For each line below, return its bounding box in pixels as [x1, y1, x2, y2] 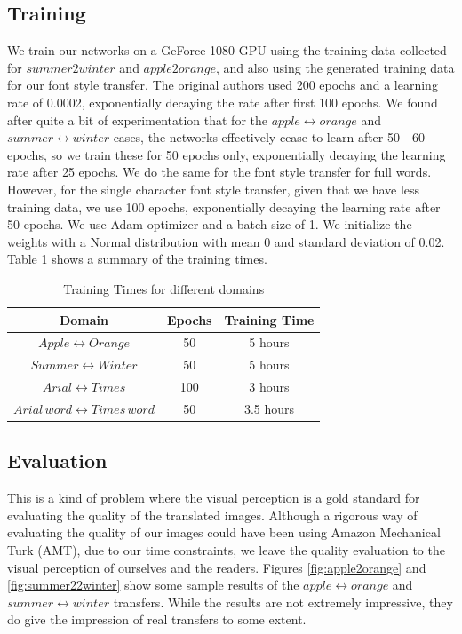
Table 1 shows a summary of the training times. [7, 250, 267, 268]
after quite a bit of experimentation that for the [7, 110, 267, 129]
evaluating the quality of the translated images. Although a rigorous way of [7, 505, 418, 524]
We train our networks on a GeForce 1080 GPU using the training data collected [7, 41, 447, 59]
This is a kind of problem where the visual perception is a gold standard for [7, 488, 420, 507]
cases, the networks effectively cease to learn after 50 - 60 [113, 128, 425, 147]
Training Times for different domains [63, 279, 265, 297]
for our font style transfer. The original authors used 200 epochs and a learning [7, 75, 438, 94]
